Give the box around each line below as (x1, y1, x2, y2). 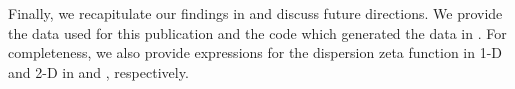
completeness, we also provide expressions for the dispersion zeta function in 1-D (8, 42, 503, 63)
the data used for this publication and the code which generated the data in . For (8, 22, 507, 43)
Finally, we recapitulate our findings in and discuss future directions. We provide (8, 3, 503, 23)
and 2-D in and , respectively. (8, 61, 189, 82)
